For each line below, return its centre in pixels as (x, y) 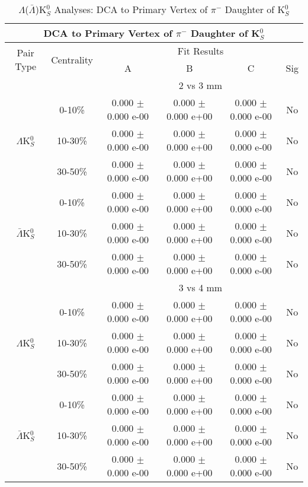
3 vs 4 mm (200, 287)
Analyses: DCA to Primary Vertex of (131, 9)
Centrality (72, 59)
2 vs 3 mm (200, 85)
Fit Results (200, 51)
